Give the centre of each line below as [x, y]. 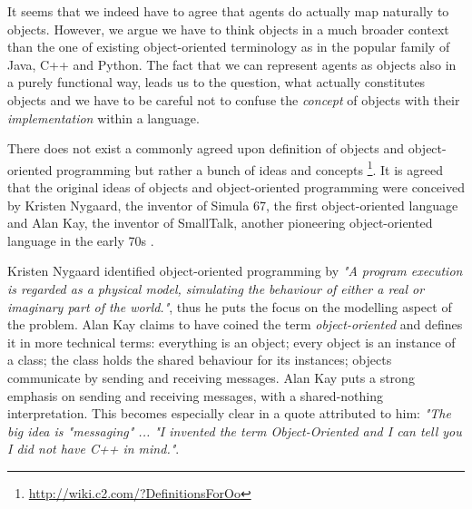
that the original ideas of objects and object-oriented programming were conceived [236, 187]
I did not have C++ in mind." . [93, 449]
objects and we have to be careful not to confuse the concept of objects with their [234, 99]
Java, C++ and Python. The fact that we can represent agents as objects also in [232, 64]
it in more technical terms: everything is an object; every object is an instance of [231, 342]
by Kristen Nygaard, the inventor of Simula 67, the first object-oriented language [233, 205]
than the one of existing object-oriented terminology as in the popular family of [229, 47]
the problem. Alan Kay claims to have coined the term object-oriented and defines [235, 324]
